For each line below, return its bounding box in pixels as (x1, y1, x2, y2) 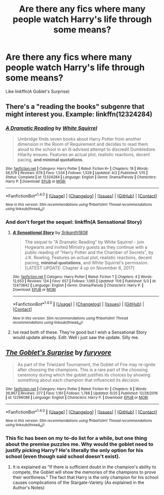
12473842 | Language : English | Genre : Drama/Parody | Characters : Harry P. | (12, 283, 144, 288)
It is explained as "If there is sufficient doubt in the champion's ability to (12, 464, 156, 470)
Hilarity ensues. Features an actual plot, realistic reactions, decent (17, 151, 150, 157)
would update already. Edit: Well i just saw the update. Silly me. (12, 334, 139, 340)
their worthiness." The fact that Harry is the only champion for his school (12, 474, 159, 480)
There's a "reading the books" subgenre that (5, 102, 145, 111)
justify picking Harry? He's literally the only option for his (5, 447, 144, 454)
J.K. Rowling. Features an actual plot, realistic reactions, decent (24, 255, 152, 260)
